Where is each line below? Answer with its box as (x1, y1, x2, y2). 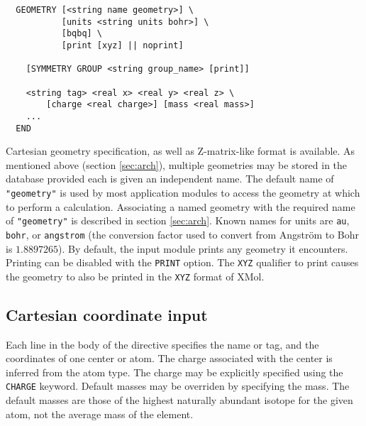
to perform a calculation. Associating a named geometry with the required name (6, 199, 355, 214)
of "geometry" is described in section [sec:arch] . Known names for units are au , (6, 213, 350, 228)
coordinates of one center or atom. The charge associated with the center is (6, 351, 333, 366)
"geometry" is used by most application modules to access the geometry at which (6, 185, 360, 200)
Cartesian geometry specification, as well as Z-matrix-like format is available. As (6, 143, 355, 158)
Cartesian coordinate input (6, 303, 208, 325)
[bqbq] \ (61, 28, 103, 39)
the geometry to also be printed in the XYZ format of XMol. (6, 268, 265, 283)
